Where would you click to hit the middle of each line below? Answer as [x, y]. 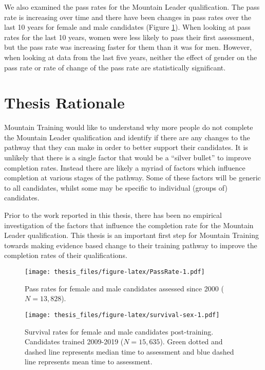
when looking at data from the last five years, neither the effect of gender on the [131, 57]
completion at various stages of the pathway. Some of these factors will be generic [132, 178]
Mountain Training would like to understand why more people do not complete [129, 127]
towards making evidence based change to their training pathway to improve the [131, 245]
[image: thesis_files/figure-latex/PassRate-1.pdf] [115, 272]
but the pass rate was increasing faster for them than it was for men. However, [128, 47]
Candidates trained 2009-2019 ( [74, 341]
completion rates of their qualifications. [66, 255]
